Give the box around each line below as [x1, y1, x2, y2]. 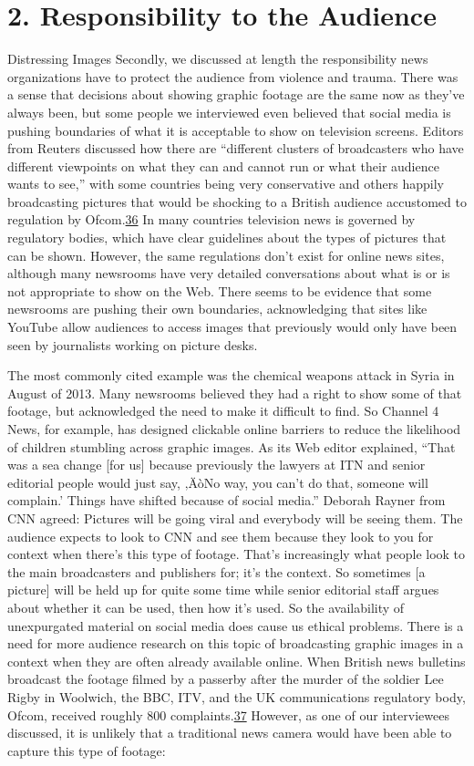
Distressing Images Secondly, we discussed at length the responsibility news [7, 49, 428, 68]
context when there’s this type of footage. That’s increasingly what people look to [7, 544, 466, 564]
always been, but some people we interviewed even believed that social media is [7, 102, 451, 121]
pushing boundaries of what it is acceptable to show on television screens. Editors [7, 120, 464, 140]
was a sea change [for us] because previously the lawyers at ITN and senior [7, 455, 426, 474]
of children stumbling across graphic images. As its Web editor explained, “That [7, 437, 456, 456]
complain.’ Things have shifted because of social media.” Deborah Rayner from [7, 491, 446, 510]
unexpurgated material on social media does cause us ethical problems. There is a [7, 616, 464, 635]
